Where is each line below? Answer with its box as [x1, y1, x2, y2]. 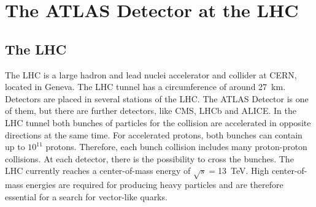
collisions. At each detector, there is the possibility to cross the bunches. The [5, 152, 294, 165]
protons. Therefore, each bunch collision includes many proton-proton [45, 140, 307, 153]
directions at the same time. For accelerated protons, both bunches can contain [5, 128, 303, 141]
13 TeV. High [218, 164, 269, 177]
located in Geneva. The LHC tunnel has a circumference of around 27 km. [5, 80, 286, 93]
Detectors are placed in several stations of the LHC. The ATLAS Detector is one [5, 92, 309, 105]
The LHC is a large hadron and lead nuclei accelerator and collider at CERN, [5, 68, 297, 81]
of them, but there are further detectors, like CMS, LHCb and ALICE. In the [5, 104, 296, 117]
